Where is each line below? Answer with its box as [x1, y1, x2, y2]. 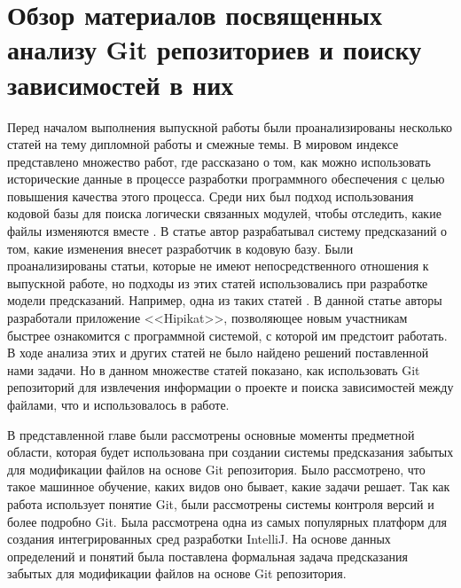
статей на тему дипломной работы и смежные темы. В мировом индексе [7, 135, 399, 153]
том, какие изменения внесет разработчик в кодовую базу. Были [7, 239, 354, 257]
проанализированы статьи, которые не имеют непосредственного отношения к [7, 256, 429, 275]
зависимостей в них [7, 66, 234, 102]
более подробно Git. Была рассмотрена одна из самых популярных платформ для [7, 512, 447, 530]
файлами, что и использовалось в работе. [7, 396, 230, 413]
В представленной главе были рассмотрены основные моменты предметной [7, 425, 415, 443]
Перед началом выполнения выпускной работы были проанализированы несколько [7, 117, 453, 136]
